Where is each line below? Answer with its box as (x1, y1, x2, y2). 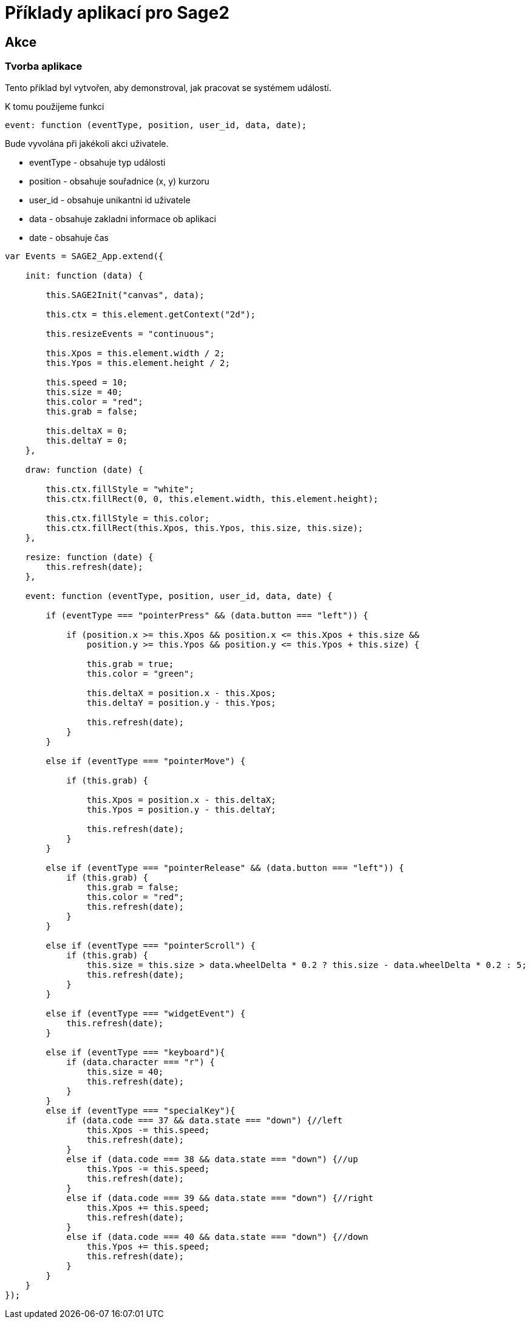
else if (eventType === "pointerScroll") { (46, 940, 256, 950)
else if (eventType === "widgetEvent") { (46, 1008, 246, 1018)
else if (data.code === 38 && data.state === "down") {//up (66, 1154, 358, 1164)
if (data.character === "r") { (66, 1057, 215, 1067)
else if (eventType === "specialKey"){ (46, 1105, 236, 1115)
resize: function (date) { (25, 552, 154, 562)
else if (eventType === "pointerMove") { (46, 756, 246, 766)
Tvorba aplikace (5, 60, 83, 73)
